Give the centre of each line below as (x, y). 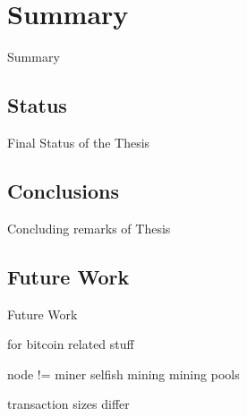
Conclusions (64, 190)
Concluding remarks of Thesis (89, 228)
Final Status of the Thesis (79, 142)
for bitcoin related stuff (71, 344)
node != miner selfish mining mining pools (123, 374)
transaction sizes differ (68, 404)
